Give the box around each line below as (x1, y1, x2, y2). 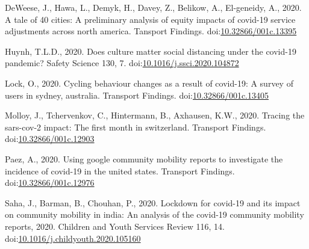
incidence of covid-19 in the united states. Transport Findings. (5, 164, 235, 177)
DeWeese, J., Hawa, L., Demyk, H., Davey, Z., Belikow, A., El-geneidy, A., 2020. (5, 1, 302, 13)
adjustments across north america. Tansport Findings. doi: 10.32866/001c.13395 (5, 25, 297, 37)
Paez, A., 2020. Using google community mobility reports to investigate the (5, 152, 283, 165)
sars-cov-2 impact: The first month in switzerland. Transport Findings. (5, 120, 266, 133)
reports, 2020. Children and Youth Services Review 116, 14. (5, 220, 225, 232)
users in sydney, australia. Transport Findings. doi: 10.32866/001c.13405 (5, 88, 269, 101)
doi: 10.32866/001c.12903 (5, 132, 95, 145)
